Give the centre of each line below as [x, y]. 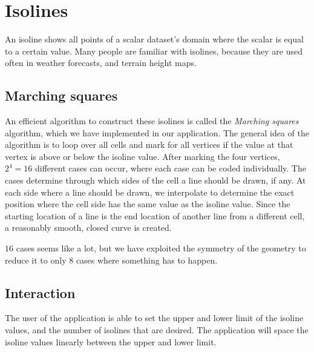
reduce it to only [36, 260]
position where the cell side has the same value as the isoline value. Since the [148, 204]
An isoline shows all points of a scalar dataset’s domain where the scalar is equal [154, 39]
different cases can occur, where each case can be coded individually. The [171, 168]
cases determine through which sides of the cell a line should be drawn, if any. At [155, 180]
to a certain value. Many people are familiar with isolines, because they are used [154, 51]
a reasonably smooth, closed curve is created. [88, 227]
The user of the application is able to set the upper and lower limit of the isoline [154, 318]
